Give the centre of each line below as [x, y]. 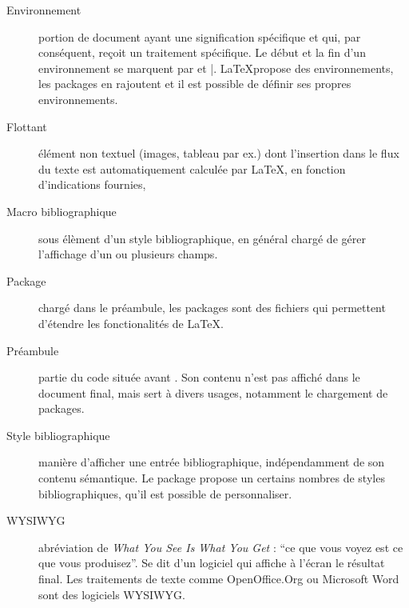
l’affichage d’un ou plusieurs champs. [128, 254]
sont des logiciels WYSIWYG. [112, 594]
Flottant [27, 126]
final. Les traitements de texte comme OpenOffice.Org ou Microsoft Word [219, 579]
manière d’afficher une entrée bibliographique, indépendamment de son [212, 462]
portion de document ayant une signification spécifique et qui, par [200, 36]
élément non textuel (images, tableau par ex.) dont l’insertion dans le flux [219, 153]
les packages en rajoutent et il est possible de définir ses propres [195, 84]
